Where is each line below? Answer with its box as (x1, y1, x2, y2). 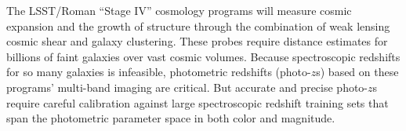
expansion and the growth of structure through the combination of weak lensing (6, 17, 390, 34)
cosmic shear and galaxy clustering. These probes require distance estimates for (6, 33, 388, 49)
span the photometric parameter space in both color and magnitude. (6, 110, 335, 126)
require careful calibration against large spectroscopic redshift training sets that (6, 94, 389, 111)
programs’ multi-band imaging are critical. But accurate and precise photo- (6, 78, 368, 95)
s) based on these (316, 64, 399, 80)
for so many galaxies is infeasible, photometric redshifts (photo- (6, 64, 311, 80)
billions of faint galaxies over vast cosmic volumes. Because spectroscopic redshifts (6, 48, 401, 64)
